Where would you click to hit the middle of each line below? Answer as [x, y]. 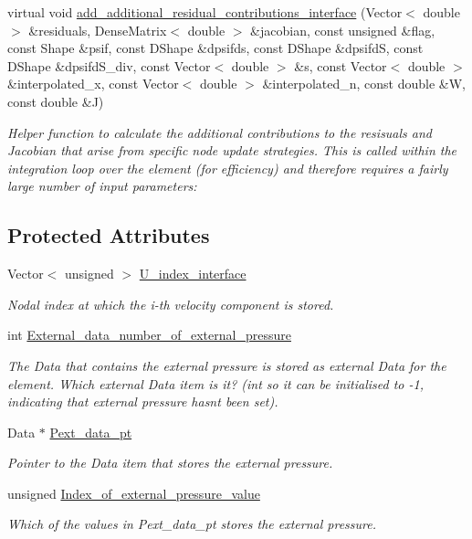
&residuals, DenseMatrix [98, 30]
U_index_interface [193, 274]
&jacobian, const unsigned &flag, [343, 30]
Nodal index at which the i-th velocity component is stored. [171, 304]
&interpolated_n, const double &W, [364, 84]
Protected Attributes [109, 235]
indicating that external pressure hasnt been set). [143, 402]
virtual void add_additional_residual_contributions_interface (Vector [205, 12]
